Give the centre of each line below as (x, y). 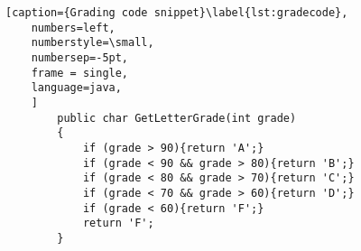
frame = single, (80, 73)
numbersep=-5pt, (80, 57)
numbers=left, (73, 28)
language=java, (76, 88)
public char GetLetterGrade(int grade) (177, 118)
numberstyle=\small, (93, 43)
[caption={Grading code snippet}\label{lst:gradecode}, (177, 13)
